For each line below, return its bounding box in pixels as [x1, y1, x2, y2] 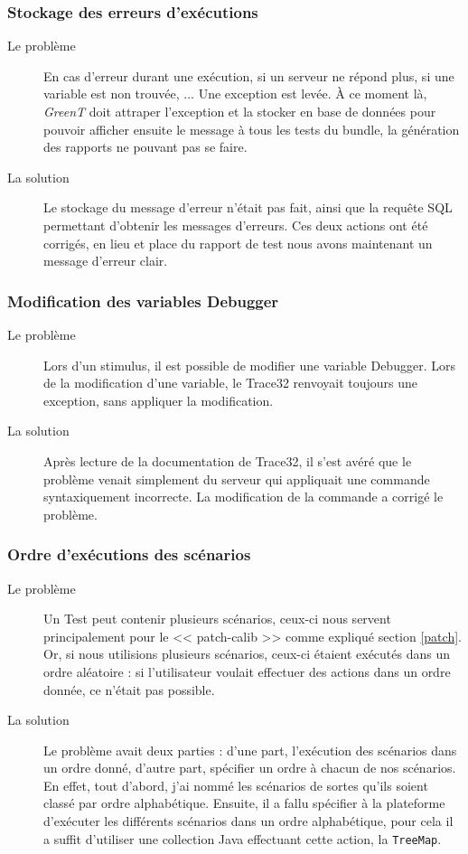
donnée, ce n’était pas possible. [43, 680, 215, 699]
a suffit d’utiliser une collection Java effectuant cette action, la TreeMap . [43, 829, 442, 848]
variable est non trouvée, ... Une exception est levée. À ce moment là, [43, 84, 427, 103]
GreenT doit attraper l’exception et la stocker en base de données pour [43, 102, 436, 120]
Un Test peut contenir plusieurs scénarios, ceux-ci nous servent [43, 609, 391, 628]
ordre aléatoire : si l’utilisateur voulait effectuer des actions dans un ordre [43, 662, 451, 680]
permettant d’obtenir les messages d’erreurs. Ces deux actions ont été [43, 215, 428, 234]
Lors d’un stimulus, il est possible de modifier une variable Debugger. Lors [43, 355, 455, 374]
